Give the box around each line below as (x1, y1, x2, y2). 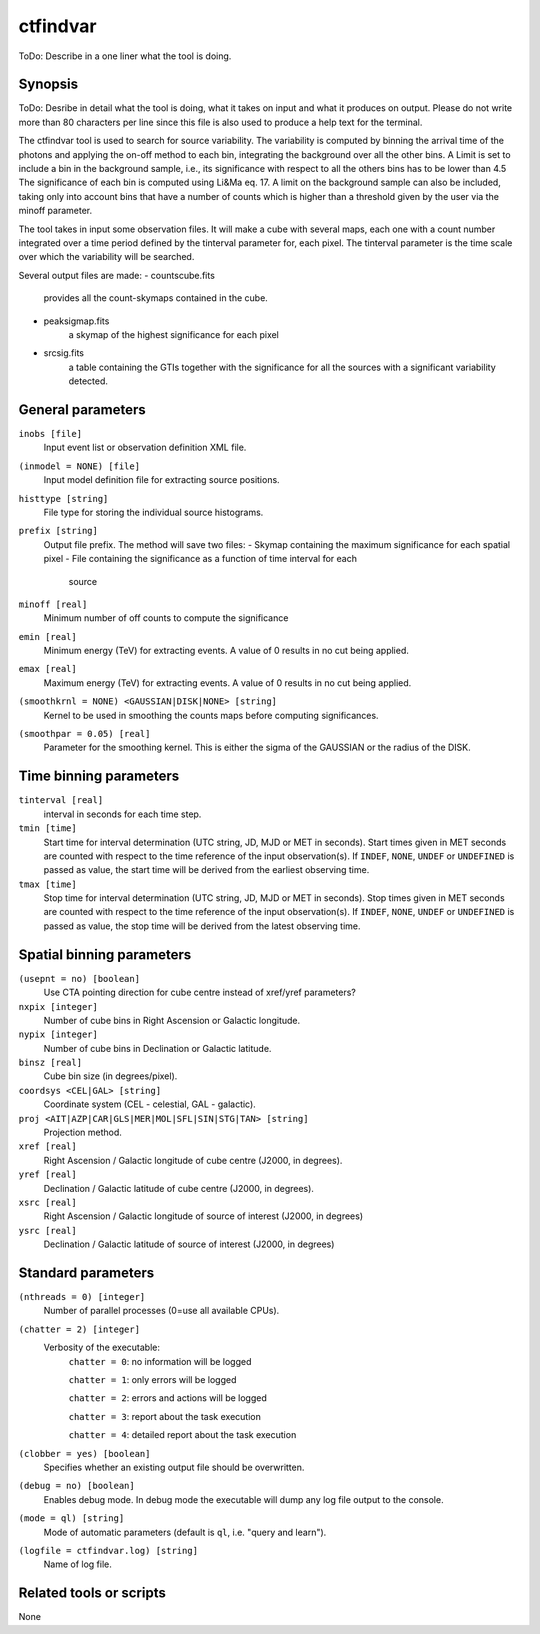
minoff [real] (18, 598, 88, 610)
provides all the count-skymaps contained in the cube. (43, 292, 269, 304)
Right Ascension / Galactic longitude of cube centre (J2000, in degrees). (43, 1154, 343, 1166)
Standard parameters (18, 1264, 155, 1281)
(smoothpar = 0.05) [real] (18, 728, 151, 740)
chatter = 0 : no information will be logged (68, 1355, 252, 1367)
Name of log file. (43, 1558, 112, 1570)
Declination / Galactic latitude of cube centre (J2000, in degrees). (43, 1182, 315, 1194)
